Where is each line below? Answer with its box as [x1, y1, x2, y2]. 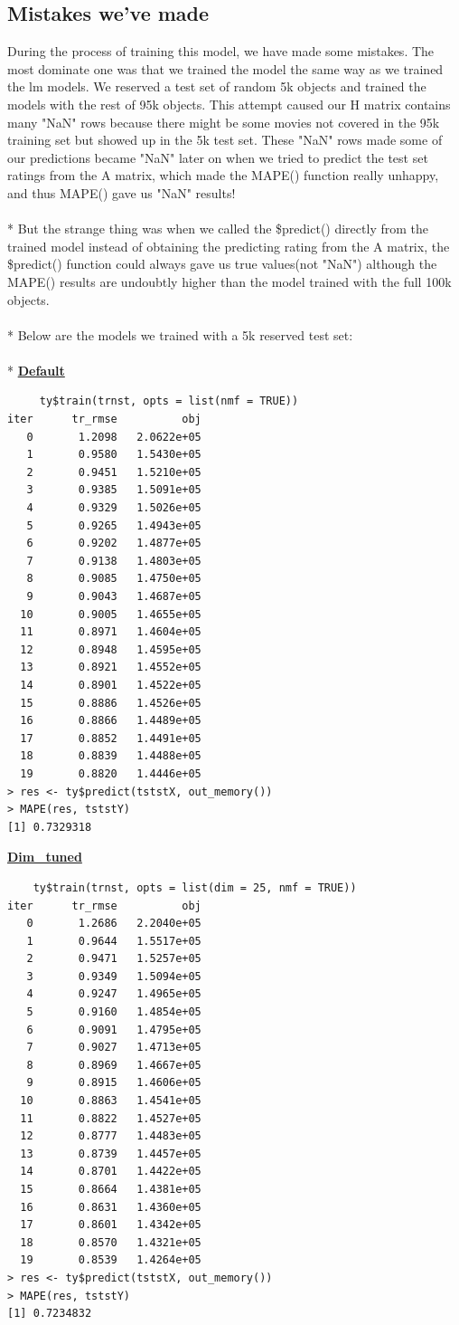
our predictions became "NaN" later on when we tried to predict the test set [7, 148, 428, 167]
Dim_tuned [7, 847, 82, 866]
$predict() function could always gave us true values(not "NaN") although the [7, 254, 437, 273]
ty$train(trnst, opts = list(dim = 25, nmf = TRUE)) [33, 881, 357, 894]
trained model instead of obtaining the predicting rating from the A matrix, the [7, 236, 450, 255]
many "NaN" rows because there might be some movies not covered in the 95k [7, 112, 440, 131]
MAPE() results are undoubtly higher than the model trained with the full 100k [7, 272, 452, 291]
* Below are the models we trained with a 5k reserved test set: [7, 325, 353, 344]
